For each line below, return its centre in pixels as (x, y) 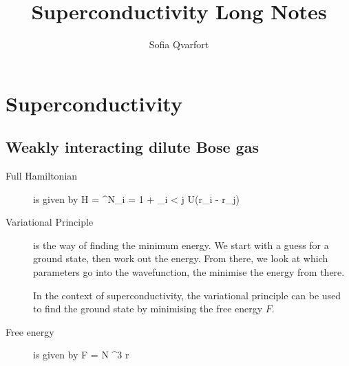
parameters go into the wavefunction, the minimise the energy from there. (189, 272)
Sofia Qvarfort (179, 44)
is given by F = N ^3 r (81, 355)
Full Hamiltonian (42, 176)
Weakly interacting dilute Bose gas (132, 147)
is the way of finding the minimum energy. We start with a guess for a (181, 245)
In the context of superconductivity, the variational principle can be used (187, 295)
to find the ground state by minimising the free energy (148, 309)
